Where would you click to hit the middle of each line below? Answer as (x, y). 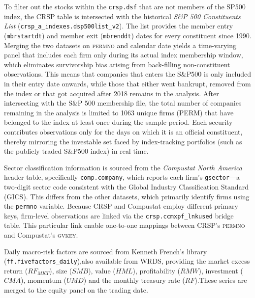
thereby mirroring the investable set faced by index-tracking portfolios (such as (123, 141)
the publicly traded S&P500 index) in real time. (76, 151)
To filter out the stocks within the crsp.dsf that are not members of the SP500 (125, 6)
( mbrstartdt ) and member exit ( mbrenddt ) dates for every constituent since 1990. (128, 35)
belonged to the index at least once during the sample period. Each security (118, 122)
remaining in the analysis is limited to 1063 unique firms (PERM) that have (119, 112)
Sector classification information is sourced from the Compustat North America (123, 167)
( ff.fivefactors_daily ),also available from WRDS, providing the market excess (127, 261)
